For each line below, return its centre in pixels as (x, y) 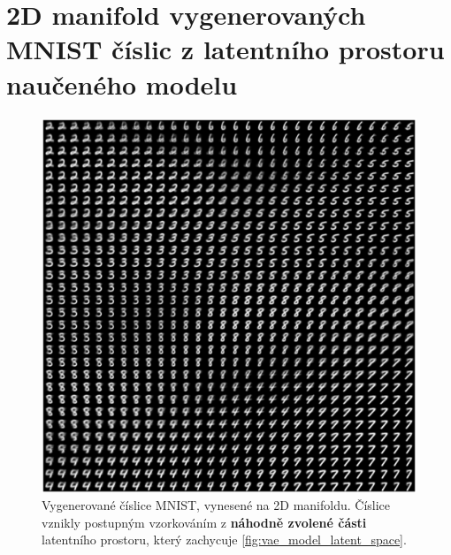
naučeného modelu (122, 84)
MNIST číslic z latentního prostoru (225, 49)
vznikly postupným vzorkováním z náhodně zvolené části (204, 522)
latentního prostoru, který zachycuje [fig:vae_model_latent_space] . (224, 540)
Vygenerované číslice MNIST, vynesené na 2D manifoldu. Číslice (216, 505)
